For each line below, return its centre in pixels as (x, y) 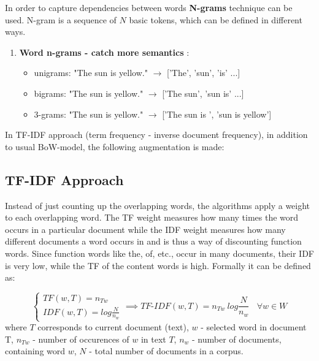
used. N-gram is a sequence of (61, 19)
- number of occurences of (81, 339)
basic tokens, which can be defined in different (216, 19)
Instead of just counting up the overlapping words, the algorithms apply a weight (158, 205)
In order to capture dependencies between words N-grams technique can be (149, 7)
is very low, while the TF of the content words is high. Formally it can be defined (158, 265)
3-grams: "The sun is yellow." (89, 114)
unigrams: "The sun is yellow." (91, 73)
